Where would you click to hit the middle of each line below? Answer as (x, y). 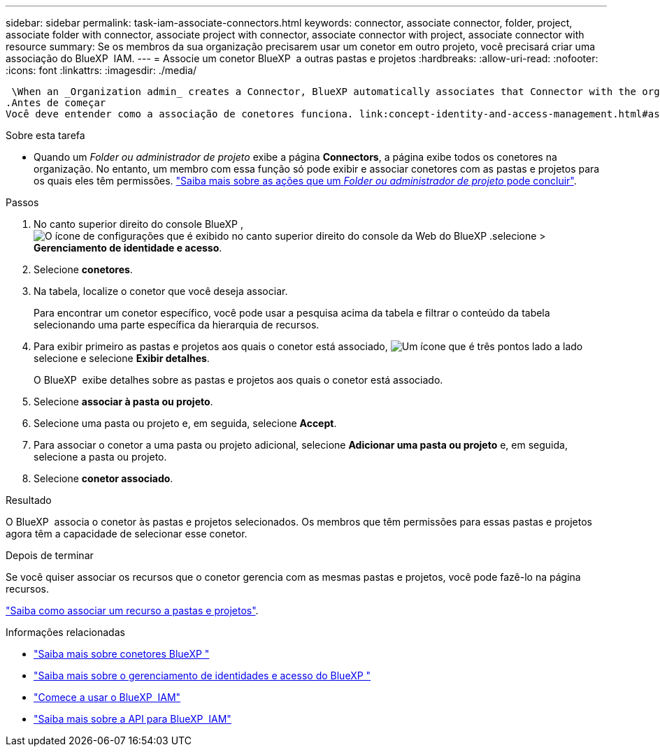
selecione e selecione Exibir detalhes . (122, 358)
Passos (22, 202)
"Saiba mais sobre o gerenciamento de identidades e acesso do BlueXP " (202, 675)
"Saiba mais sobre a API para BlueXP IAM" (132, 719)
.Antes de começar (56, 103)
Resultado (29, 500)
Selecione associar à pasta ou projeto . (123, 402)
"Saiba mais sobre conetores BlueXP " (122, 654)
